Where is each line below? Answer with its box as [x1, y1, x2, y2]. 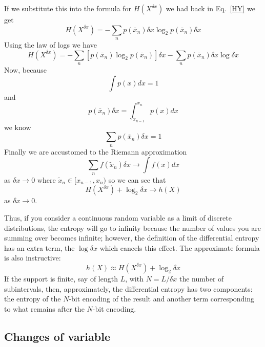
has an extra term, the [4, 242, 75, 253]
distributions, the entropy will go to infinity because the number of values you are [4, 222, 261, 233]
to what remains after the [4, 303, 85, 314]
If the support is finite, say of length [4, 273, 118, 284]
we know [4, 121, 31, 132]
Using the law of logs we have [4, 39, 97, 50]
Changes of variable [4, 328, 110, 344]
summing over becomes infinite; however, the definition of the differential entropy [4, 232, 259, 243]
